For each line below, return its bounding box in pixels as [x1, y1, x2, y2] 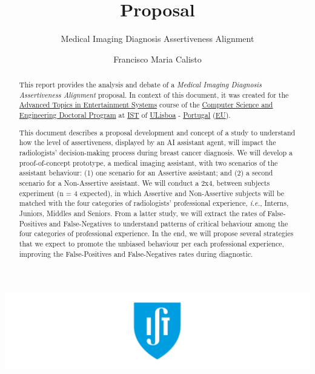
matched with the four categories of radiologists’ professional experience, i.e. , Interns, [19, 198, 289, 208]
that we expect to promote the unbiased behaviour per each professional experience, [19, 238, 284, 248]
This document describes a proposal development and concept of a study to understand [19, 127, 296, 137]
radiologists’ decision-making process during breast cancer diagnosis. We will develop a [19, 147, 293, 157]
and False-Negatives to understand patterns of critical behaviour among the [49, 218, 288, 228]
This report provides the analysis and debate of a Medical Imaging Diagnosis [19, 80, 262, 90]
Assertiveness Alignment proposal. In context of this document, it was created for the [19, 89, 289, 100]
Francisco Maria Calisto [113, 52, 202, 65]
